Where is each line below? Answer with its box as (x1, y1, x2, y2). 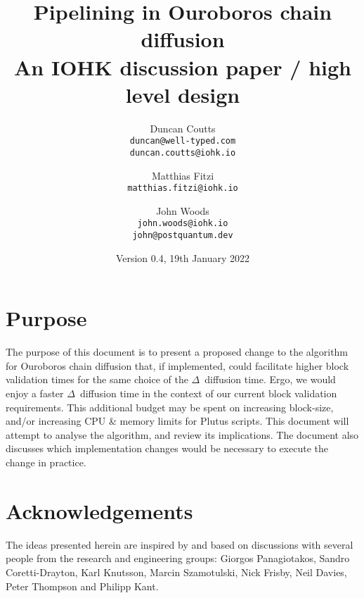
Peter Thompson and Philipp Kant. (6, 578, 159, 593)
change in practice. (6, 455, 86, 470)
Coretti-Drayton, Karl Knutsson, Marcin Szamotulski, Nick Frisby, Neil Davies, (6, 564, 347, 579)
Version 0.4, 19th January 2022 (115, 250, 250, 265)
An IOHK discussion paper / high (13, 52, 352, 81)
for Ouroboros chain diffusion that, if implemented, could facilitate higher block (6, 358, 349, 373)
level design (125, 80, 240, 108)
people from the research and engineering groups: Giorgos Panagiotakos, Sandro (6, 551, 350, 566)
